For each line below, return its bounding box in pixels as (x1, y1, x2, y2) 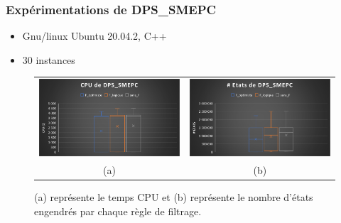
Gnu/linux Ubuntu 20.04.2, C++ (22, 28, 167, 43)
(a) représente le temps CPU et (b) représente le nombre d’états (34, 190, 313, 205)
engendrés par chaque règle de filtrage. (34, 203, 202, 218)
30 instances (22, 52, 75, 67)
